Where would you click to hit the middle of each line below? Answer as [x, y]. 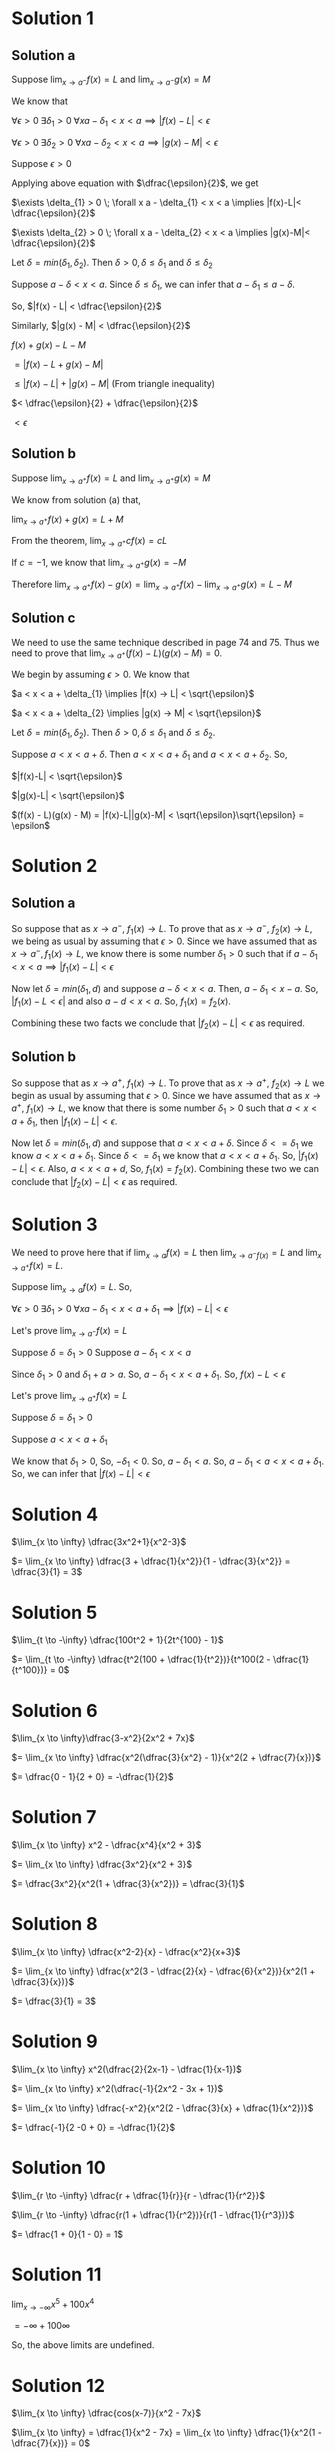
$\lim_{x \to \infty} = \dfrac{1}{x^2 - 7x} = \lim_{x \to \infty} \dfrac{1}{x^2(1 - [167, 2433]
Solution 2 [54, 866]
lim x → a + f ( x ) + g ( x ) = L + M [67, 520]
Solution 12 [58, 2385]
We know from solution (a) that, [76, 499]
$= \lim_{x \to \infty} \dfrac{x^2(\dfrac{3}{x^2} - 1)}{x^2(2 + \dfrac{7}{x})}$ [166, 1758]
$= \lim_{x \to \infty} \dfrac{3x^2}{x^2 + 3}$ [102, 1864]
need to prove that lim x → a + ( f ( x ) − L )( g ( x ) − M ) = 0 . [117, 654]
